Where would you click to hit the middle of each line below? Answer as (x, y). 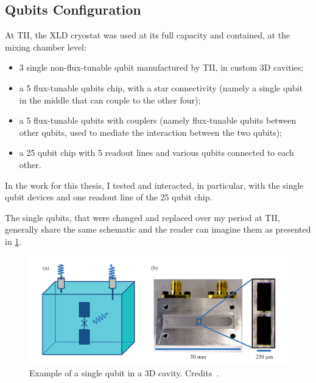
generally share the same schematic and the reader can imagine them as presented (158, 229)
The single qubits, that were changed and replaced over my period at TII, (142, 217)
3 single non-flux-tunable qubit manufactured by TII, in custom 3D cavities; (161, 67)
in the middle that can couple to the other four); (110, 100)
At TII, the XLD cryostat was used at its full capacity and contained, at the (148, 35)
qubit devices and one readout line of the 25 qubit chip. (109, 197)
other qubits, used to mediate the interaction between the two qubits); (150, 132)
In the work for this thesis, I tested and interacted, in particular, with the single (154, 185)
